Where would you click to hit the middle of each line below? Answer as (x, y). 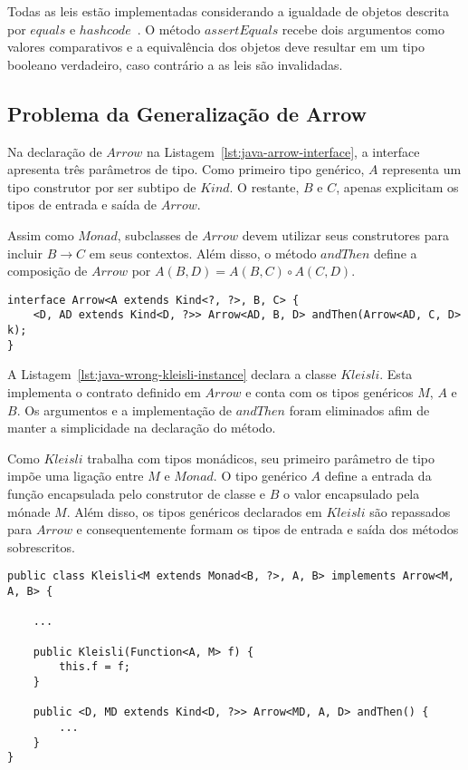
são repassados (410, 511)
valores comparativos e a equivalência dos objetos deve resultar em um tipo (216, 47)
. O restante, (264, 186)
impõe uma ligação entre (76, 476)
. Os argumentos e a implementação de (124, 409)
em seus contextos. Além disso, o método (203, 253)
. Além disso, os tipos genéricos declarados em (194, 511)
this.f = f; (95, 667)
